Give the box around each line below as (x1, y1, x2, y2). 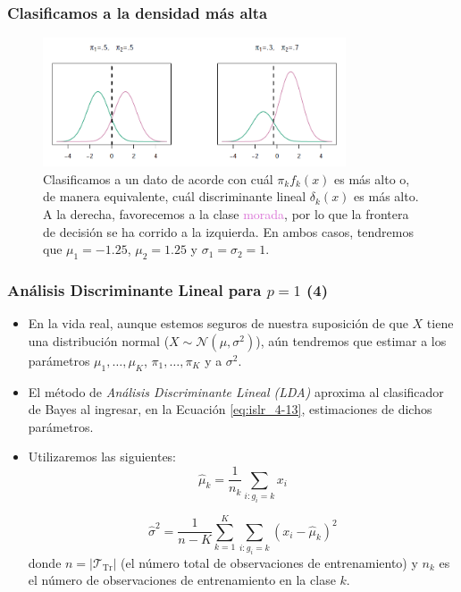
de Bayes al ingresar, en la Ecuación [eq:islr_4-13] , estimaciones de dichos (28, 400, 432, 419)
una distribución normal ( (28, 331, 170, 350)
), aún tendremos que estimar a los (256, 331, 447, 350)
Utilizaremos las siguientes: (28, 447, 177, 466)
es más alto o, (334, 169, 410, 188)
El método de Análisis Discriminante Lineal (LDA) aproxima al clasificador (28, 382, 444, 401)
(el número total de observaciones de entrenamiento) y (121, 553, 418, 571)
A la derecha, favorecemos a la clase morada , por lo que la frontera (43, 205, 409, 224)
